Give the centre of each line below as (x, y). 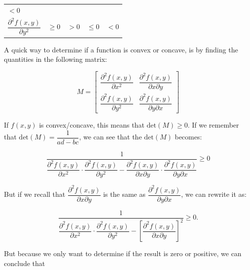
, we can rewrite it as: (214, 194)
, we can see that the (110, 137)
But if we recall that (35, 194)
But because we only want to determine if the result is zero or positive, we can (123, 253)
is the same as (124, 194)
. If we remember (213, 125)
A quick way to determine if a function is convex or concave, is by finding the (121, 49)
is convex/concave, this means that (92, 125)
